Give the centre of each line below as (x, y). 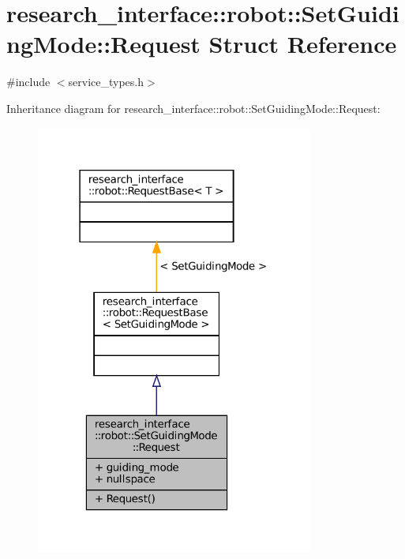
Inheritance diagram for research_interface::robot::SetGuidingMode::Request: (193, 108)
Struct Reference (303, 44)
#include (28, 82)
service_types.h (106, 82)
